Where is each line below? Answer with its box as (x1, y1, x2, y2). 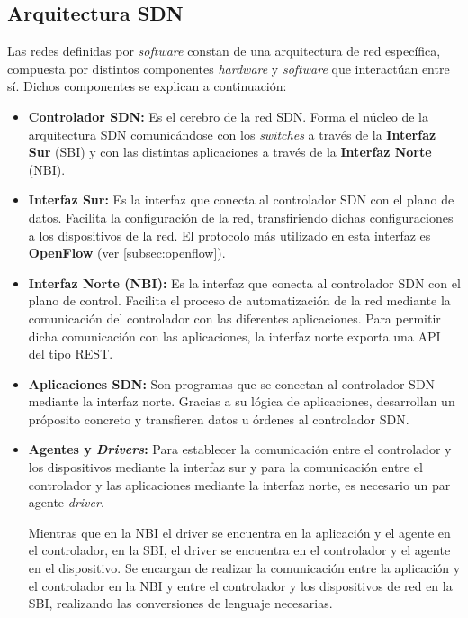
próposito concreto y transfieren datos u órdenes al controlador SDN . (28, 409, 409, 428)
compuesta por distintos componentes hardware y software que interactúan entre (7, 59, 450, 77)
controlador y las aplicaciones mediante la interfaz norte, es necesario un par (28, 475, 451, 494)
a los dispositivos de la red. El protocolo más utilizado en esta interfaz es (28, 225, 431, 244)
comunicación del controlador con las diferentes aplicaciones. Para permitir (28, 308, 441, 327)
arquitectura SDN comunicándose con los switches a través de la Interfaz (28, 124, 436, 143)
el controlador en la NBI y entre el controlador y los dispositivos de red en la (28, 576, 453, 595)
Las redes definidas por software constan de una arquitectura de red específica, (7, 41, 441, 60)
